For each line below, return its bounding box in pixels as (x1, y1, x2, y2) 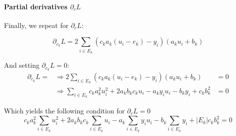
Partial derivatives (4, 1, 67, 11)
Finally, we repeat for (4, 20, 68, 30)
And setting (4, 60, 40, 70)
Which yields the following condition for (4, 105, 125, 115)
